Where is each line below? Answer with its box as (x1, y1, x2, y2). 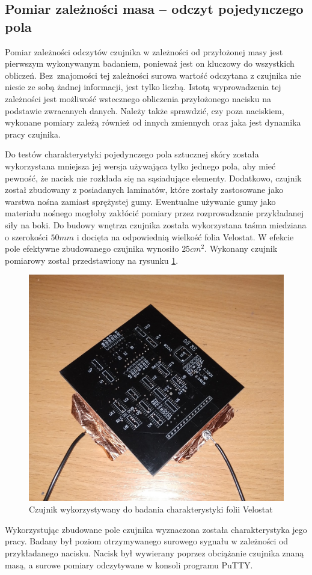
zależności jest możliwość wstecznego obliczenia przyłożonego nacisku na (5, 92, 271, 105)
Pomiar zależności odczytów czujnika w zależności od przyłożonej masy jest (5, 45, 283, 58)
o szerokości (5, 230, 48, 243)
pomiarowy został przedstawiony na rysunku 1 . (5, 254, 179, 266)
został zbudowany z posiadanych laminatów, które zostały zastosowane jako (5, 183, 284, 196)
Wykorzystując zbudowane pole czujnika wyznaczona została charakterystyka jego (5, 523, 307, 535)
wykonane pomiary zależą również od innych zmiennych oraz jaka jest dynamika (5, 116, 301, 129)
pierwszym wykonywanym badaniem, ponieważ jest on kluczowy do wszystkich (5, 57, 295, 70)
